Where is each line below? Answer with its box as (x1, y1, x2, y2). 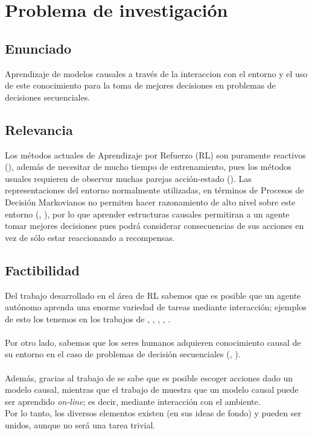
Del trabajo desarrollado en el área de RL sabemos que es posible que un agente (5, 289, 301, 301)
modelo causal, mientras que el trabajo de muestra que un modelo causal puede (5, 383, 299, 396)
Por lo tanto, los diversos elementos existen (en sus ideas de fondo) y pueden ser (5, 407, 301, 419)
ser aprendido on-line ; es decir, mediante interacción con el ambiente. (5, 395, 261, 407)
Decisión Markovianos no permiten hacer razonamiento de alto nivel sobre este (5, 195, 296, 208)
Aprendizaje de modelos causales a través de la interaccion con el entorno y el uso (5, 67, 308, 80)
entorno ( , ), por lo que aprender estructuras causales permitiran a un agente (5, 207, 290, 220)
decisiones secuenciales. (5, 90, 91, 103)
